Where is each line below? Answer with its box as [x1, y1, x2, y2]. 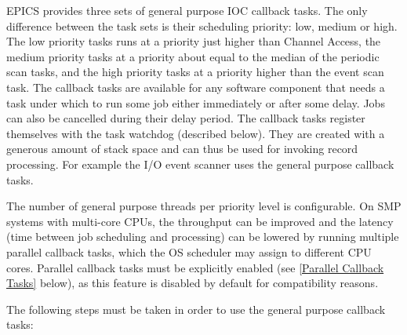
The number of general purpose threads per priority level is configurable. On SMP [6, 198, 402, 214]
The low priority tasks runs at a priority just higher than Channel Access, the [6, 33, 381, 49]
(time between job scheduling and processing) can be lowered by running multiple [6, 228, 399, 245]
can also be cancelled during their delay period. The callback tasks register [6, 110, 365, 126]
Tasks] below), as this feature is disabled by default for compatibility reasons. [6, 275, 379, 291]
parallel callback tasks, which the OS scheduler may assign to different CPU [6, 243, 372, 260]
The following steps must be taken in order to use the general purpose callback [6, 300, 386, 317]
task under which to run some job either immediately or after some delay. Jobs [6, 94, 385, 111]
